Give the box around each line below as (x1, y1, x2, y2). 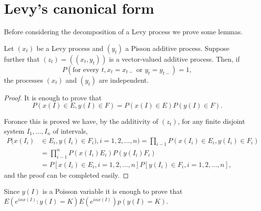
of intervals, (52, 125, 88, 136)
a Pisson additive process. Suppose (125, 43, 230, 53)
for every (72, 66, 99, 73)
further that (4, 53, 40, 64)
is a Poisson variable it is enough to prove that (42, 186, 183, 196)
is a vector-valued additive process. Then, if (109, 53, 240, 64)
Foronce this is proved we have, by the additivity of (4, 116, 159, 126)
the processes (4, 74, 43, 85)
